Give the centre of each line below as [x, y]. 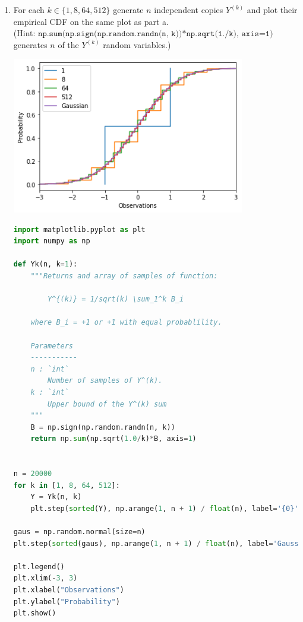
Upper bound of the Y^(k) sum [107, 404]
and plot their [272, 9]
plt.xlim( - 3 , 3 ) [45, 578]
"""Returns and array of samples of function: [124, 276]
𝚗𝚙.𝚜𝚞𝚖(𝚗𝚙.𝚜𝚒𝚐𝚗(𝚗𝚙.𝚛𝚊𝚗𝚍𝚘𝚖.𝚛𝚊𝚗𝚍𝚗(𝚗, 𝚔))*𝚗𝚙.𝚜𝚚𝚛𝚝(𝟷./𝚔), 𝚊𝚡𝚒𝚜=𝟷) [156, 34]
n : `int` [50, 369]
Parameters [52, 346]
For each [29, 9]
